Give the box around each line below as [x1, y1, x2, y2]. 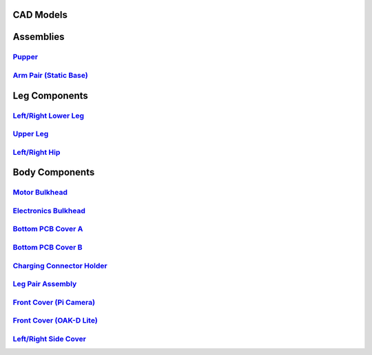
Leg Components [12, 89, 89, 101]
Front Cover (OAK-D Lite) [12, 316, 98, 325]
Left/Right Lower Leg [12, 111, 85, 120]
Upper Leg [12, 129, 49, 139]
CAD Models [12, 9, 68, 21]
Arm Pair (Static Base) [12, 70, 89, 80]
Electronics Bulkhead [12, 206, 86, 215]
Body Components [12, 166, 95, 178]
